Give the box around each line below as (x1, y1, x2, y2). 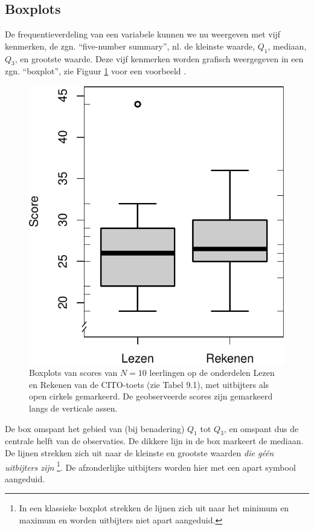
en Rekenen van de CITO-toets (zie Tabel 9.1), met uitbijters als (29, 378, 269, 390)
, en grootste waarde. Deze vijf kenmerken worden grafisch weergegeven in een (14, 52, 304, 65)
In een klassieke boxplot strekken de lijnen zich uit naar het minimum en (19, 502, 289, 514)
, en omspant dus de (223, 422, 299, 435)
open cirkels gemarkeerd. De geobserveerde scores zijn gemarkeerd (29, 390, 273, 402)
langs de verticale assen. (29, 402, 118, 415)
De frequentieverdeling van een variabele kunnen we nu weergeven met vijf (5, 28, 281, 40)
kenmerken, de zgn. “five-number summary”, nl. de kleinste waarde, (5, 39, 255, 52)
